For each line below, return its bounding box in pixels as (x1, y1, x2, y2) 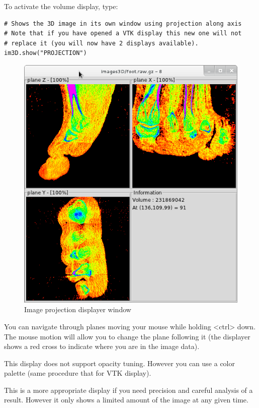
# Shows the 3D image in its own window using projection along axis (4, 20, 242, 27)
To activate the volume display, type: (4, 1, 118, 11)
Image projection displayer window (24, 304, 131, 315)
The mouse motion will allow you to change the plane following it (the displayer (4, 331, 250, 341)
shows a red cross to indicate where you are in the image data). (4, 341, 200, 352)
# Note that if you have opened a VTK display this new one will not (4, 30, 242, 37)
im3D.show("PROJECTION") (4, 49, 87, 57)
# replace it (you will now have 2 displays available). (4, 39, 199, 47)
